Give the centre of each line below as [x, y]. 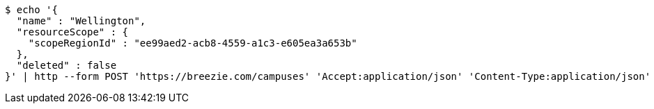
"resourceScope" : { [72, 32]
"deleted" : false [67, 65]
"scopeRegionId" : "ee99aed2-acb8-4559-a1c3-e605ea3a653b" [193, 43]
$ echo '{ [31, 10]
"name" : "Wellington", [81, 21]
